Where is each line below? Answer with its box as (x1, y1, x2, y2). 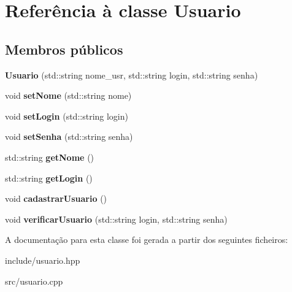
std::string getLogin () (5, 171, 93, 184)
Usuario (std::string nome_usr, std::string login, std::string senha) (5, 68, 258, 81)
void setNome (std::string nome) (5, 89, 132, 102)
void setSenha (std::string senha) (5, 130, 133, 143)
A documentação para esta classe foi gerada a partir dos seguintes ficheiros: (5, 233, 288, 246)
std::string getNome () (5, 150, 94, 163)
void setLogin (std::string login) (5, 109, 128, 122)
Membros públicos (5, 39, 123, 58)
